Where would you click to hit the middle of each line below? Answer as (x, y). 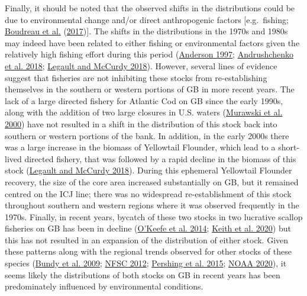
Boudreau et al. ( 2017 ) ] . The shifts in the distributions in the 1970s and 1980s (146, 31)
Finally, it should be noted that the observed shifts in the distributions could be (150, 8)
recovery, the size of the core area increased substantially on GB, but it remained (152, 181)
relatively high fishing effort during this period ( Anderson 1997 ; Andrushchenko (149, 54)
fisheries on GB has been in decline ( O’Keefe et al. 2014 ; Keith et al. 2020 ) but (148, 228)
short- (289, 147)
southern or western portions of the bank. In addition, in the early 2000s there (147, 135)
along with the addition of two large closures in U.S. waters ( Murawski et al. (144, 112)
